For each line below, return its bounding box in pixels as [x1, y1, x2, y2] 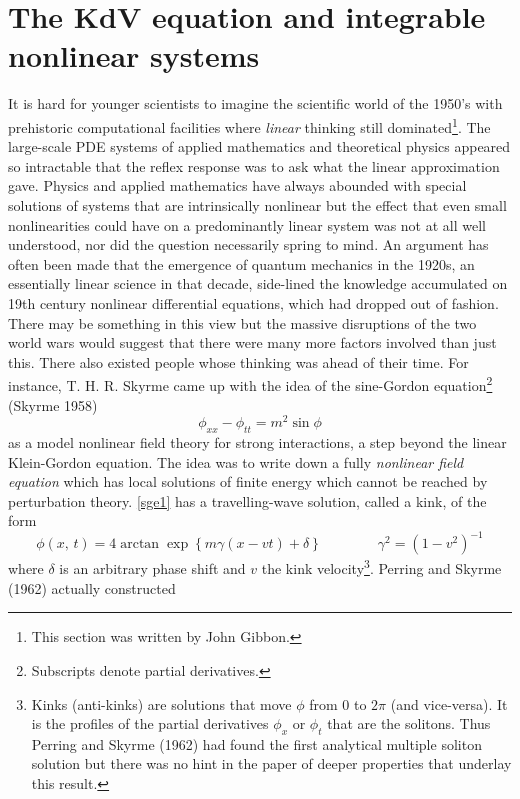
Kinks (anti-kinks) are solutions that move [31, 693, 292, 714]
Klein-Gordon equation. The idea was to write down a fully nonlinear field [8, 451, 464, 472]
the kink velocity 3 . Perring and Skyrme [261, 555, 502, 579]
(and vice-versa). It [390, 693, 508, 714]
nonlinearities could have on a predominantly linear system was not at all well [8, 214, 486, 235]
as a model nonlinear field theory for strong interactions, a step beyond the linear [8, 432, 507, 452]
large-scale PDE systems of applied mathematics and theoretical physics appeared [8, 136, 511, 157]
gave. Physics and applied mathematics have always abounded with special [8, 175, 467, 196]
